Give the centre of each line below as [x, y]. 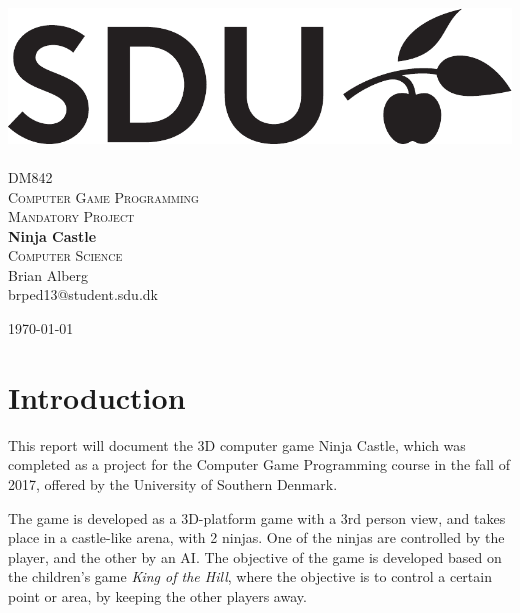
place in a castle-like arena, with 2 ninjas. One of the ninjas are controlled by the [256, 537]
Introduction [97, 396]
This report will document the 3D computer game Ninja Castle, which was [237, 444]
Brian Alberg [48, 274]
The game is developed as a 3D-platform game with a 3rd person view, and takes [257, 517]
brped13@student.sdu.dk [83, 294]
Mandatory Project [71, 216]
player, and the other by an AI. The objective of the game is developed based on [255, 556]
